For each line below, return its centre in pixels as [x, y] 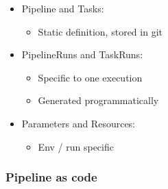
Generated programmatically [98, 100]
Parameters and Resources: [79, 123]
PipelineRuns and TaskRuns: [82, 54]
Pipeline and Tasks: [63, 8]
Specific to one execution [90, 77]
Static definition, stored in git [100, 31]
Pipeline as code [51, 177]
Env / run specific [76, 146]
